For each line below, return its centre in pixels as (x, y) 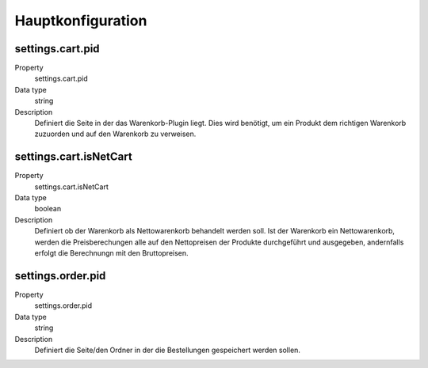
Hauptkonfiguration (81, 21)
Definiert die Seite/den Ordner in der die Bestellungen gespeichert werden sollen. (168, 350)
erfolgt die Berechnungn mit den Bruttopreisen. (112, 253)
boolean (48, 209)
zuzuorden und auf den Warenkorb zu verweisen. (115, 134)
